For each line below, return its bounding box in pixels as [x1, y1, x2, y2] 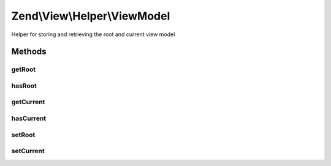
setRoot [11, 130, 36, 139]
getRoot [11, 65, 36, 74]
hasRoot [11, 81, 37, 90]
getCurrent [11, 98, 45, 107]
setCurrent [11, 147, 45, 156]
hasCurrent [11, 114, 47, 123]
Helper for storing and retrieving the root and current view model [11, 31, 175, 38]
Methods [11, 47, 47, 57]
